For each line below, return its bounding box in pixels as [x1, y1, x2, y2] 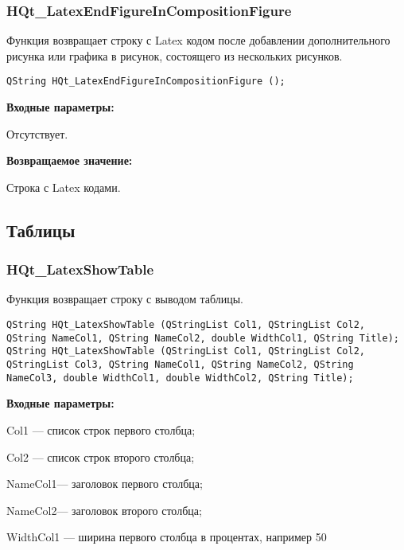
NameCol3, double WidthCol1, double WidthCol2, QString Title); [6, 372, 354, 384]
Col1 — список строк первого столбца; [6, 421, 196, 438]
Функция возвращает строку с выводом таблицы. [6, 291, 243, 307]
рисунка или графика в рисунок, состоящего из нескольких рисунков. [6, 47, 343, 64]
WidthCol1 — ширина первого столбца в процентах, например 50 [6, 529, 327, 545]
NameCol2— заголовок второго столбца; [6, 501, 202, 518]
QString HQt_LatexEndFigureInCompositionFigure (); [6, 76, 286, 88]
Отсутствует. [6, 125, 68, 142]
